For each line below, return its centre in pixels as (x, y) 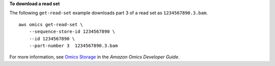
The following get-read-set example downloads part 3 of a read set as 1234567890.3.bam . (109, 13)
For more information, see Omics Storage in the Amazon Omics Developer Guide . (95, 57)
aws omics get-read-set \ (51, 24)
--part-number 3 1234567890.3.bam (73, 46)
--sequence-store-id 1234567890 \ (72, 32)
